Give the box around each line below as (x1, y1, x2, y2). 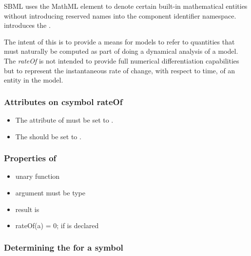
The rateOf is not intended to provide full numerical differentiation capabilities (4, 55, 239, 65)
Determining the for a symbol (4, 241, 123, 253)
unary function (15, 171, 60, 181)
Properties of (4, 152, 57, 164)
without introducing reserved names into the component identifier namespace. (4, 10, 236, 21)
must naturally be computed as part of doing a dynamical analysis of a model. (4, 46, 238, 56)
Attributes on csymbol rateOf (4, 95, 123, 107)
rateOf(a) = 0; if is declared (15, 220, 99, 231)
